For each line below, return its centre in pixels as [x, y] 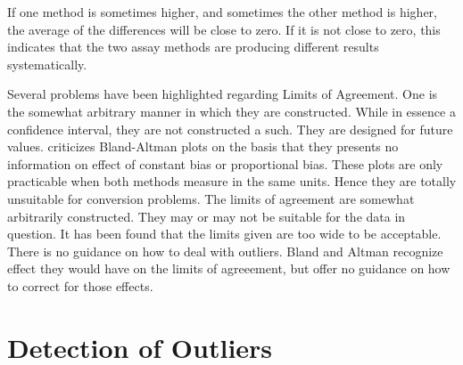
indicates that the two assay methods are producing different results [193, 47]
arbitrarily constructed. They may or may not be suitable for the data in [207, 216]
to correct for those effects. [80, 285]
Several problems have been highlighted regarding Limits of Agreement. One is [223, 94]
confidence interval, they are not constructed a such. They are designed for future [230, 129]
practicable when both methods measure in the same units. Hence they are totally [232, 181]
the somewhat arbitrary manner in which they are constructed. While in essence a [231, 111]
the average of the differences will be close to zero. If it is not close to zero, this [224, 29]
